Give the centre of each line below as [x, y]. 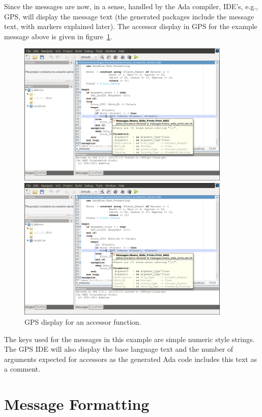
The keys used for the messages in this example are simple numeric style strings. [129, 339]
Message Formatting [77, 404]
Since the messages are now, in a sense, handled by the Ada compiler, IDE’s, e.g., [131, 6]
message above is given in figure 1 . [58, 36]
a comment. [22, 369]
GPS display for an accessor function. [83, 322]
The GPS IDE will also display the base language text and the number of [119, 349]
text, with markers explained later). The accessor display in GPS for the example [131, 26]
